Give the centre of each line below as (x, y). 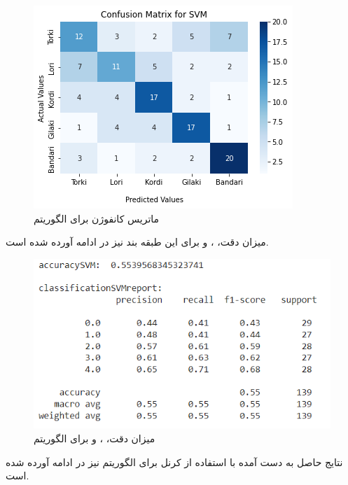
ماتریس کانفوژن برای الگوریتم (97, 218)
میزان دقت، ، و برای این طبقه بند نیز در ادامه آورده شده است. (137, 242)
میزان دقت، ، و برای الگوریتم (95, 438)
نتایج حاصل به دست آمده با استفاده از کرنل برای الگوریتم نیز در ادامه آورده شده (174, 462)
